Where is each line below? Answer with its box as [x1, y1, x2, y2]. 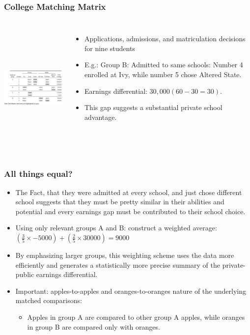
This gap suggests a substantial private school [84, 102, 222, 112]
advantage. [84, 112, 117, 122]
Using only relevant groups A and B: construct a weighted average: [15, 223, 217, 233]
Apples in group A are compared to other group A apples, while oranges [27, 312, 245, 322]
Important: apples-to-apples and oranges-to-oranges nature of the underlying [15, 285, 246, 296]
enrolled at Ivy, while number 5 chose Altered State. [84, 69, 242, 79]
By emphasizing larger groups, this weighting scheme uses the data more [15, 250, 234, 260]
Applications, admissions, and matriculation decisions [84, 33, 246, 44]
